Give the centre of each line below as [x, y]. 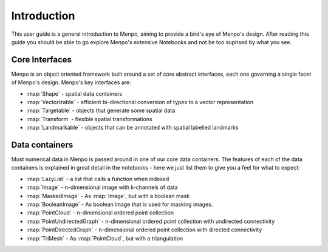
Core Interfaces [42, 60]
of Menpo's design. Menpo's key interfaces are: [71, 82]
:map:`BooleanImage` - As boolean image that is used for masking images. [120, 204]
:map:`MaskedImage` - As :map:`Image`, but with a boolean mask [108, 196]
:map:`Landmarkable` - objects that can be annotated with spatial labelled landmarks [132, 128]
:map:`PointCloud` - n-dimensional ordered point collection [100, 213]
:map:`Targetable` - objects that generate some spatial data [101, 111]
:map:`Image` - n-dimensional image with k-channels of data [102, 187]
